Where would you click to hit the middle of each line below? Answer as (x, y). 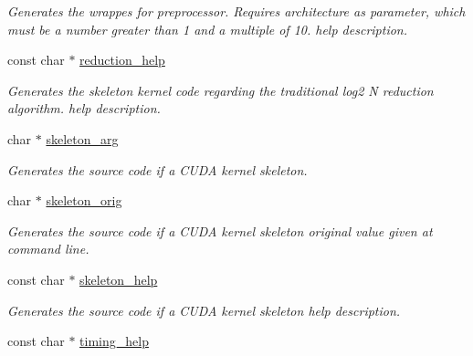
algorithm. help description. (84, 108)
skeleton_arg (82, 138)
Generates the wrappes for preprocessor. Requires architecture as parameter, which (236, 11)
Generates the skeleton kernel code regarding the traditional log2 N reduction (221, 90)
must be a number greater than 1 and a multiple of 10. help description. (208, 29)
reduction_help (122, 60)
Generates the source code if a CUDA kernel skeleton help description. (204, 310)
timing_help (114, 341)
